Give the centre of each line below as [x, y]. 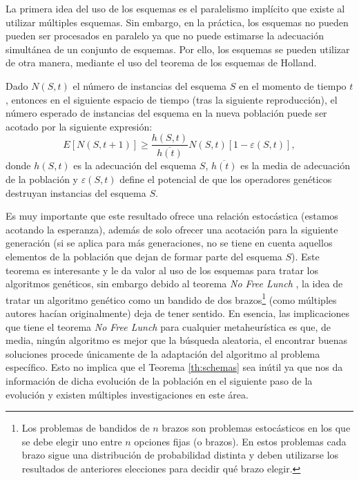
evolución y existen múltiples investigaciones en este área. [127, 394]
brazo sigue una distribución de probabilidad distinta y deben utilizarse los [180, 455]
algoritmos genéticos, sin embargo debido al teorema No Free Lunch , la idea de [174, 284]
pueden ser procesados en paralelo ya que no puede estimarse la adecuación [165, 36]
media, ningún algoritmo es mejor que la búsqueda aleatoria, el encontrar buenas [177, 340]
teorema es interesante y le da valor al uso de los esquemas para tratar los [162, 270]
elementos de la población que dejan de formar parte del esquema [144, 257]
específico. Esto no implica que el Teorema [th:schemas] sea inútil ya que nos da [174, 367]
